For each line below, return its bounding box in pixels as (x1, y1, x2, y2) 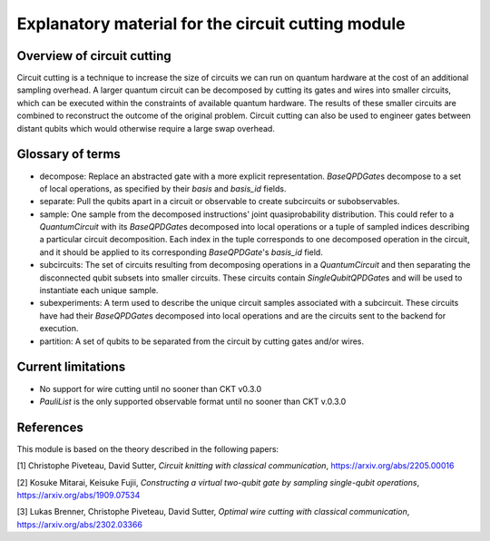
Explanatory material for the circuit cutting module (16, 14, 406, 34)
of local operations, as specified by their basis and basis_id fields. (39, 182, 287, 194)
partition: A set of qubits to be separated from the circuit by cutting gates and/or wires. (39, 336, 365, 347)
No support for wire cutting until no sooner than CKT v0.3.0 (39, 383, 262, 394)
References (16, 419, 83, 435)
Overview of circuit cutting (16, 48, 171, 64)
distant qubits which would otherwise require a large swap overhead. (16, 123, 276, 133)
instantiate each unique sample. (39, 285, 159, 296)
